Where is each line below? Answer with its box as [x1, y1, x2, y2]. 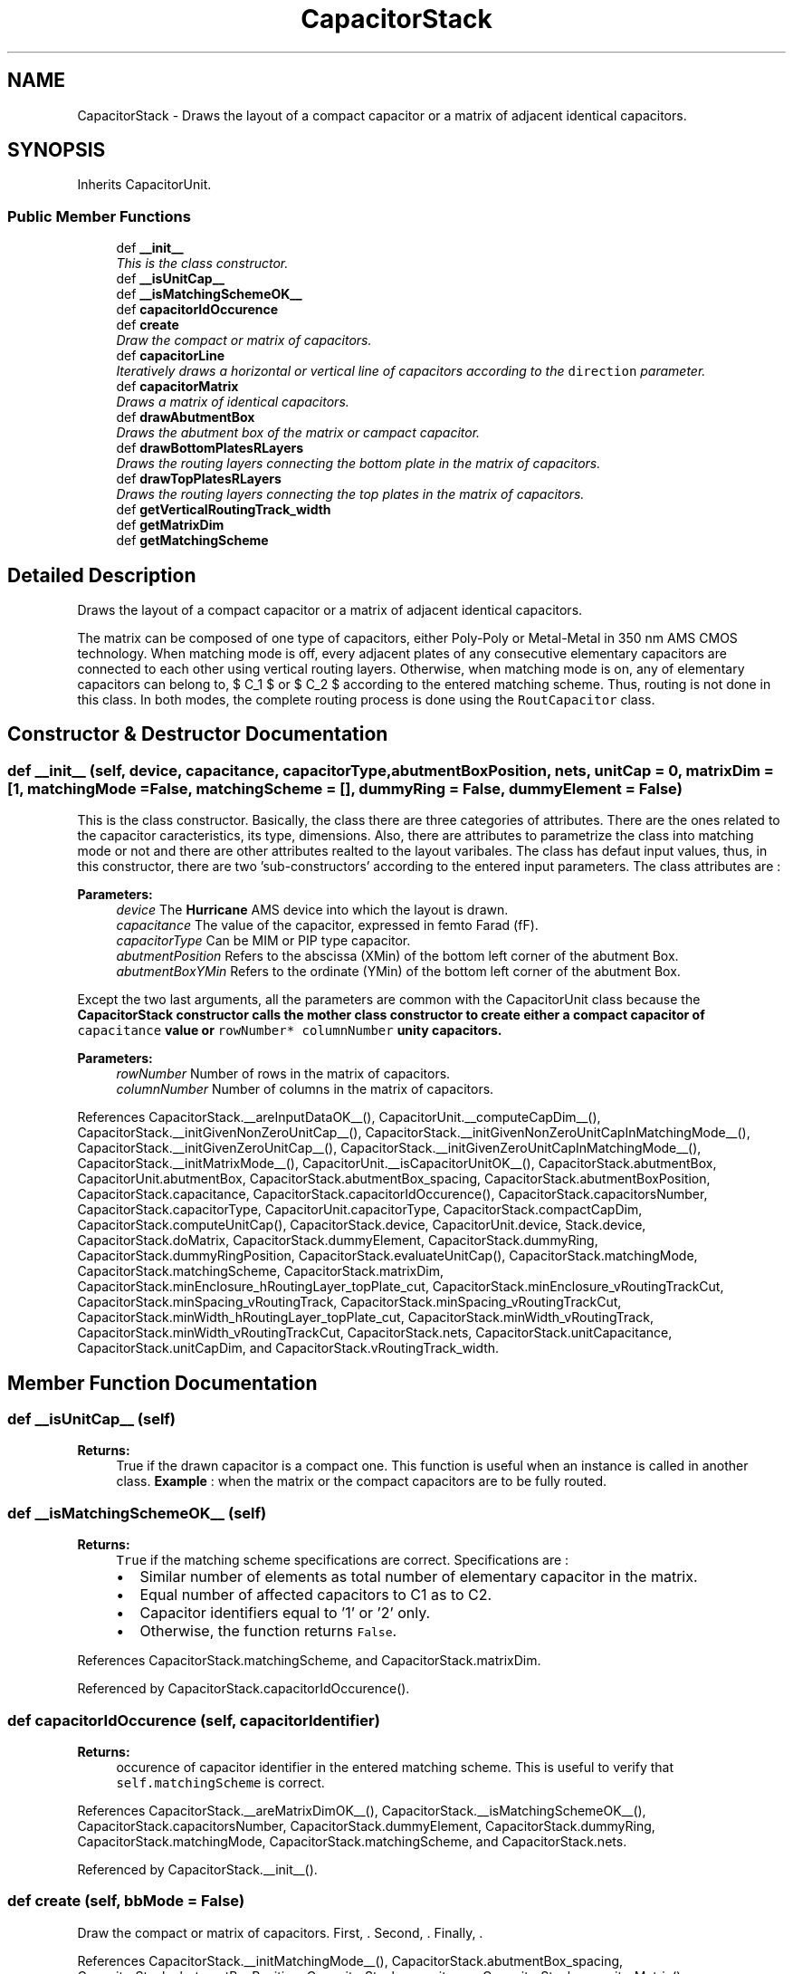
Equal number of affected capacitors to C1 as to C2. [139, 1586, 492, 1605]
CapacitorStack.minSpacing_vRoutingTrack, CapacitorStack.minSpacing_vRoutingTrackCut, [77, 1294, 622, 1310]
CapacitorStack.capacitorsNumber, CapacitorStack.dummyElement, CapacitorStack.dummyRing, [77, 1817, 655, 1834]
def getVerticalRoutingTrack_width [116, 502, 331, 518]
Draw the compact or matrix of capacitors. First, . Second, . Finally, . [77, 1924, 483, 1940]
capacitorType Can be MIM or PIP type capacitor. [116, 933, 411, 949]
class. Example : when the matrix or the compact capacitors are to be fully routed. [116, 1473, 607, 1490]
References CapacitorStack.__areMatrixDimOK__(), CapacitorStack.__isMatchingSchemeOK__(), [77, 1802, 646, 1818]
